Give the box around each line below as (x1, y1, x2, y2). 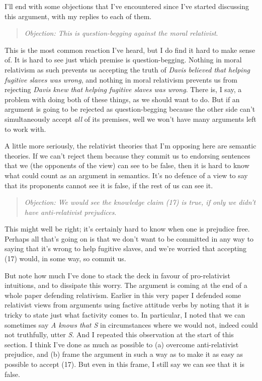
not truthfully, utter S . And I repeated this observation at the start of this (5, 329, 234, 340)
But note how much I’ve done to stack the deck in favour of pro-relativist (5, 270, 230, 280)
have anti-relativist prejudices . (24, 206, 117, 217)
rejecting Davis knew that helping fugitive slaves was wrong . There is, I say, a (5, 84, 242, 95)
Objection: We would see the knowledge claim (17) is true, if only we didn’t (24, 197, 256, 207)
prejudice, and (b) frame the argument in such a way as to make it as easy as (5, 349, 243, 359)
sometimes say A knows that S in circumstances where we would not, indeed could (5, 319, 258, 330)
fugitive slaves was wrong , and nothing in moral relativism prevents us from (5, 74, 237, 85)
